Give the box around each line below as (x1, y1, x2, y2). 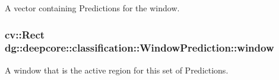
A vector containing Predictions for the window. (5, 2, 180, 14)
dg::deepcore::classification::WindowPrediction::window (5, 40, 274, 55)
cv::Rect (5, 27, 45, 41)
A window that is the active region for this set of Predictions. (5, 63, 229, 76)
